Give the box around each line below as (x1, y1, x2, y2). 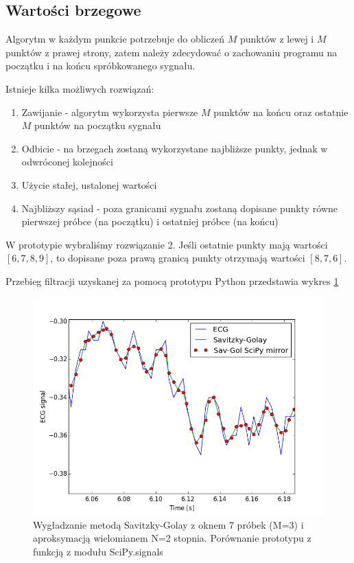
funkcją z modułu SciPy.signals (33, 544, 163, 558)
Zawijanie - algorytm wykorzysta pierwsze (21, 104, 198, 119)
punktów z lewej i (239, 32, 314, 46)
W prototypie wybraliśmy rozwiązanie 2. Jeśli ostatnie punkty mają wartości (5, 237, 328, 251)
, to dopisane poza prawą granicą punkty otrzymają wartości (50, 251, 305, 265)
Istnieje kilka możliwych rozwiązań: (5, 81, 154, 95)
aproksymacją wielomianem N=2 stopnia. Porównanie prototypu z (33, 531, 311, 545)
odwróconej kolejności (21, 154, 113, 169)
